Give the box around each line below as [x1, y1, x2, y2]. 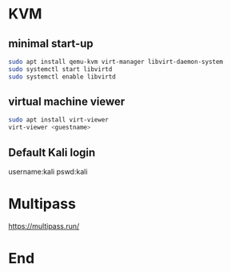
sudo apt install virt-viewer [8, 116, 110, 124]
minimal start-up [8, 37, 94, 50]
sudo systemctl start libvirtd [8, 65, 113, 73]
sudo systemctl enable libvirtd [8, 73, 116, 81]
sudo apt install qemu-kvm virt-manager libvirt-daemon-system [8, 58, 224, 66]
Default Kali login [8, 146, 96, 159]
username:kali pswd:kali [8, 167, 88, 176]
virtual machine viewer [8, 95, 125, 109]
